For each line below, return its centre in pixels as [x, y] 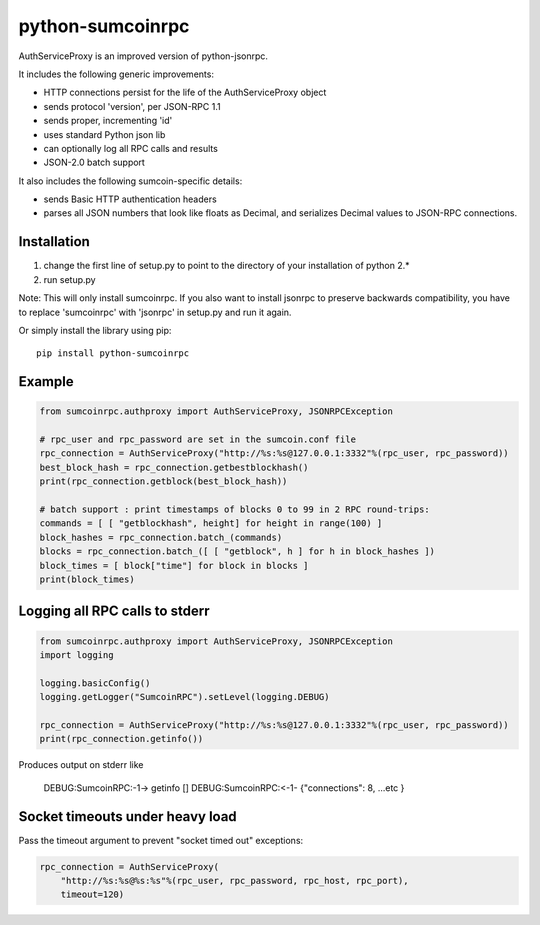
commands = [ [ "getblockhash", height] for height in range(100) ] [211, 523]
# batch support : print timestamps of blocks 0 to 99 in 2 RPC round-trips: [234, 509]
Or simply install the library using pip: [95, 330]
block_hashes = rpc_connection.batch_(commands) [161, 537]
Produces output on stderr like [81, 765]
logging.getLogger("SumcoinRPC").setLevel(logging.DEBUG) [184, 697]
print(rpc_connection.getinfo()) [121, 739]
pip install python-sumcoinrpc [113, 353]
